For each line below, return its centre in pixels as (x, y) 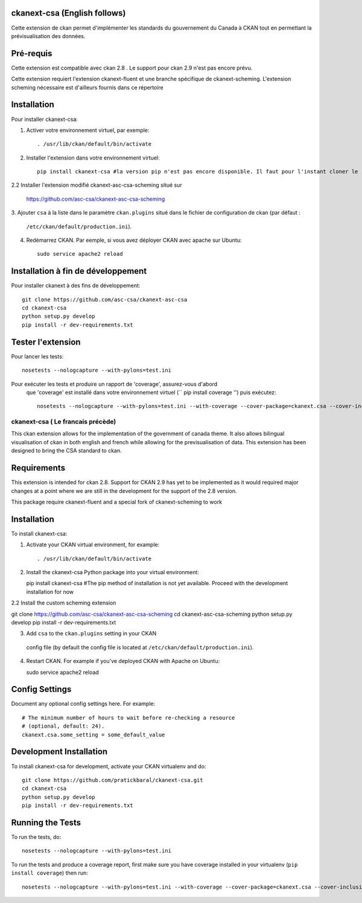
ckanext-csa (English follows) (68, 13)
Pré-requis (32, 53)
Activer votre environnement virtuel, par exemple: (88, 130)
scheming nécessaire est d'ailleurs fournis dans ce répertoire (87, 87)
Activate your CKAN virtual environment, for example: (93, 545)
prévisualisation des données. (48, 36)
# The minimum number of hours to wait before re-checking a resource (129, 717)
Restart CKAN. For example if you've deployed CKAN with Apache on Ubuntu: (123, 661)
